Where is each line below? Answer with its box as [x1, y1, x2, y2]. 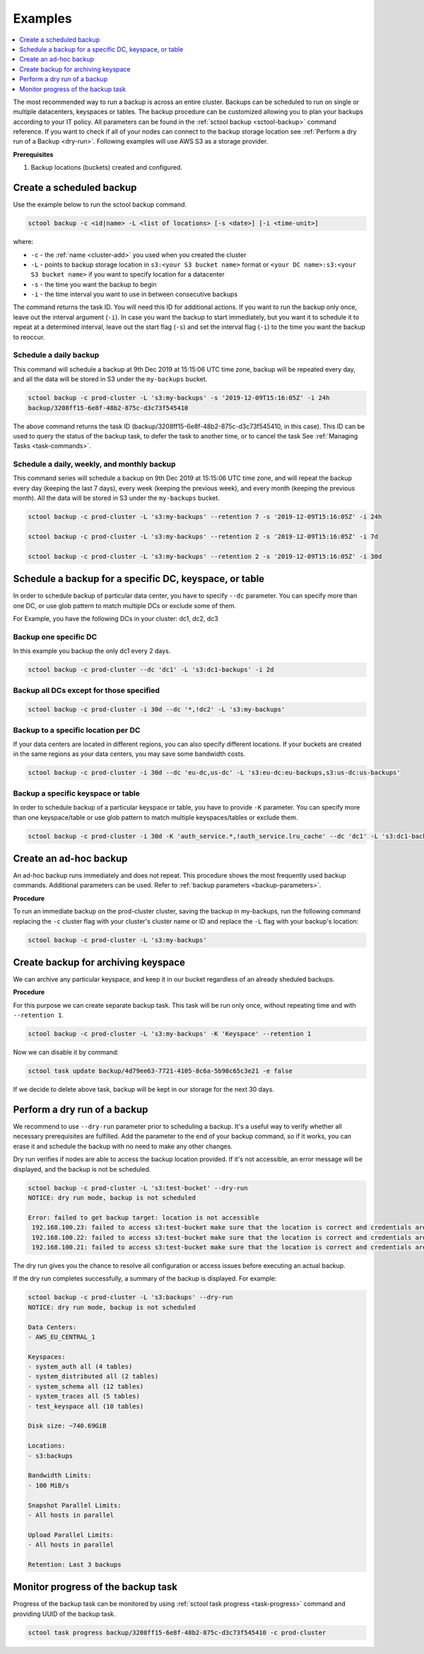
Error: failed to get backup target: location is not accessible [28, 1213, 259, 1221]
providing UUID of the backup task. [13, 1609, 116, 1618]
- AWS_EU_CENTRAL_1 [28, 1333, 95, 1341]
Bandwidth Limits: [28, 1472, 92, 1479]
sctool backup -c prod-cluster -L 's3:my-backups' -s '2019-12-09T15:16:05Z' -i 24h [28, 394, 330, 402]
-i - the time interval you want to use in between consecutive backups [30, 290, 238, 298]
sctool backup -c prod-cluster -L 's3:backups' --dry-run [28, 1293, 233, 1301]
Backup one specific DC [13, 631, 98, 641]
